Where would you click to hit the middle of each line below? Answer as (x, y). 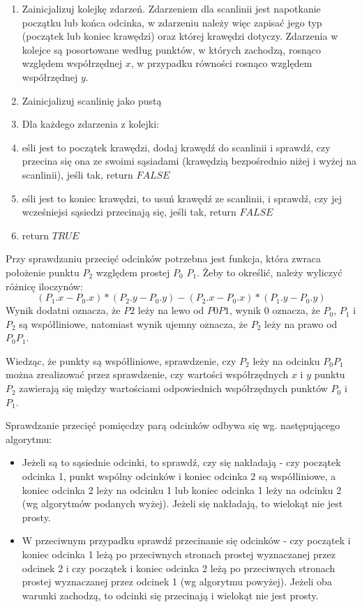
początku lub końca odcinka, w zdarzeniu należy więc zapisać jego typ (172, 22)
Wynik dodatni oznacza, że (63, 310)
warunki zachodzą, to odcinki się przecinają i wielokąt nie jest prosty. (170, 595)
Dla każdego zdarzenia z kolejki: (91, 124)
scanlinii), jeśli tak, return (77, 174)
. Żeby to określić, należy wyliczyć (270, 272)
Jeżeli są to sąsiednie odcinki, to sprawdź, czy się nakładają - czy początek (181, 462)
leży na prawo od (301, 323)
